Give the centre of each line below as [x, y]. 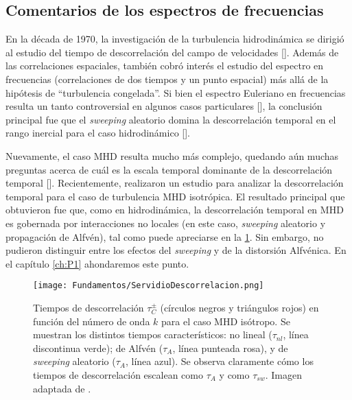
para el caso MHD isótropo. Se [226, 321]
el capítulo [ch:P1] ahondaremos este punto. [97, 263]
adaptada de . [62, 388]
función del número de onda [92, 321]
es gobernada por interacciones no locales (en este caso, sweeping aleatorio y [166, 223]
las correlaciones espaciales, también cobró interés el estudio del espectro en [165, 66]
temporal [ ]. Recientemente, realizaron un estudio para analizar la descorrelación [175, 183]
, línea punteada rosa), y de [230, 348]
